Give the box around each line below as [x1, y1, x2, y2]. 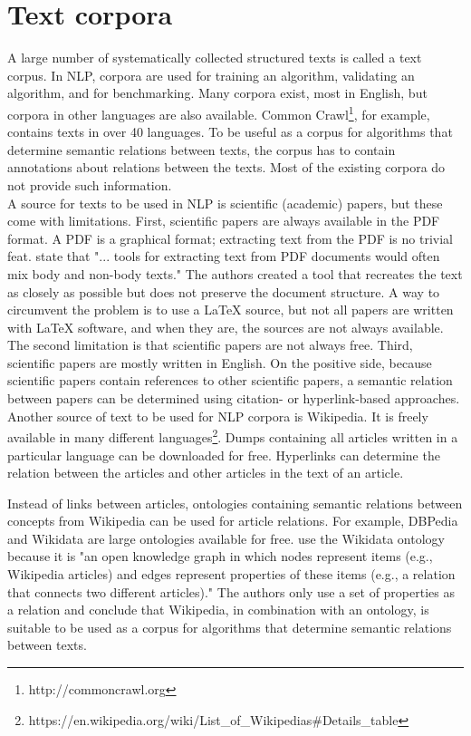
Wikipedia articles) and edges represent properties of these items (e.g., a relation [7, 565, 456, 584]
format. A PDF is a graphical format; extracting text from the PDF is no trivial [7, 228, 453, 247]
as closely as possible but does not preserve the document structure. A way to [7, 282, 440, 301]
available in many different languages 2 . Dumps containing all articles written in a [7, 425, 458, 446]
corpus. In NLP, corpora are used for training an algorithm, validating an [7, 65, 415, 84]
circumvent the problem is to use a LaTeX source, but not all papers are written [7, 300, 454, 319]
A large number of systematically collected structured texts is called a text [7, 48, 422, 67]
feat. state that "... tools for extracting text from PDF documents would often [7, 247, 440, 266]
